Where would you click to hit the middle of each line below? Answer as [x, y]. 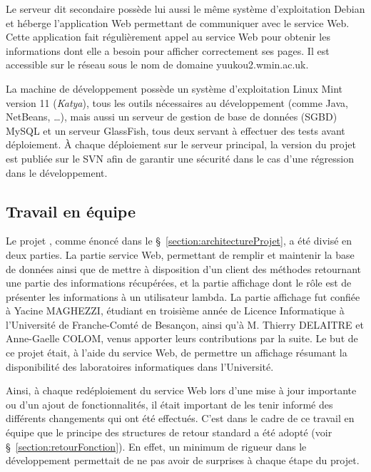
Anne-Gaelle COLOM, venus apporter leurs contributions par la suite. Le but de [182, 338]
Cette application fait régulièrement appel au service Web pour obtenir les [168, 37]
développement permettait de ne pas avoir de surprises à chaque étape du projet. [183, 460]
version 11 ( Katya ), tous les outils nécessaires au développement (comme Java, [177, 102]
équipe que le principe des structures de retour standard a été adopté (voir [169, 432]
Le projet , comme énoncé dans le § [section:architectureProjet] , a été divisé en [179, 241]
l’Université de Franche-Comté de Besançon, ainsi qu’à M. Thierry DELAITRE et [185, 324]
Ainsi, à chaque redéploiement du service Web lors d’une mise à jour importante [181, 390]
